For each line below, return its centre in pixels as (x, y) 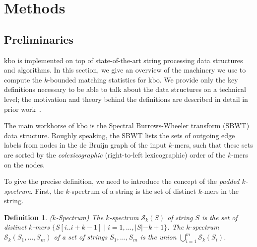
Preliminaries (39, 39)
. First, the (47, 191)
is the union (158, 237)
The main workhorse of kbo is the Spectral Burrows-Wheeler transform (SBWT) (127, 125)
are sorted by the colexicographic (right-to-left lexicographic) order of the (115, 154)
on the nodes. (25, 164)
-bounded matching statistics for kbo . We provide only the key (143, 79)
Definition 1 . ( (28, 217)
